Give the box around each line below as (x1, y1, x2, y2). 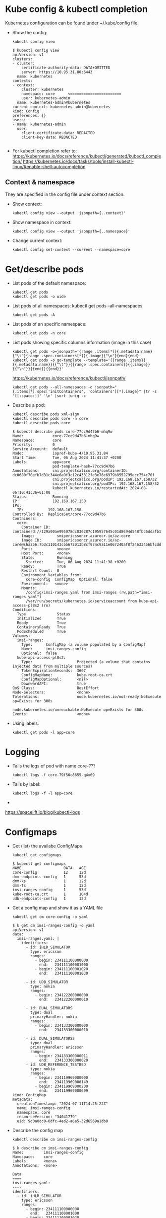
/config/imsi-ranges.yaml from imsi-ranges (25, 590, 117, 595)
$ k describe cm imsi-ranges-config (12, 1145, 88, 1150)
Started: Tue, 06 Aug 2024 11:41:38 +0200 (25, 559, 126, 564)
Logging (5, 746, 40, 758)
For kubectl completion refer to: (12, 148, 77, 153)
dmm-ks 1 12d (12, 878, 86, 884)
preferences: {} (12, 113, 46, 118)
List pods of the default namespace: (12, 280, 87, 286)
